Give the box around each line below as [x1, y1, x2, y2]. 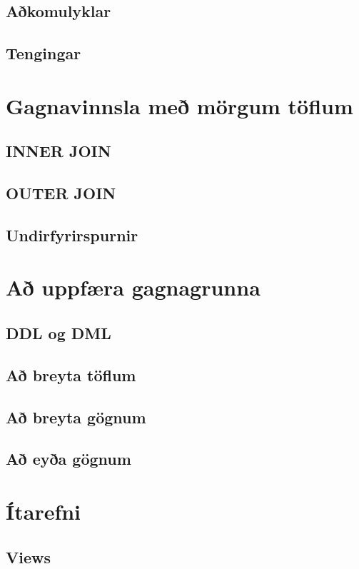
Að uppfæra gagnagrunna [6, 273, 261, 302]
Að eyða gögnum [6, 448, 131, 470]
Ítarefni [6, 496, 81, 525]
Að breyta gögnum [6, 406, 146, 428]
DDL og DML [6, 322, 111, 344]
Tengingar [6, 42, 81, 64]
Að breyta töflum [6, 363, 136, 386]
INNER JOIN [6, 140, 111, 162]
